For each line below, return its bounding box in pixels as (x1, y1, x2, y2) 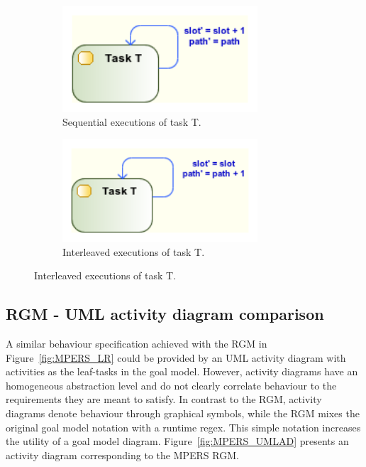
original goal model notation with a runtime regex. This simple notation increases (6, 419, 361, 434)
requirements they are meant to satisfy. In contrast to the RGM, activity (6, 392, 322, 407)
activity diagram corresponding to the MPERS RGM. (6, 447, 239, 462)
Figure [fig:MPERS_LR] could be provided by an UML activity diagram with (6, 350, 346, 365)
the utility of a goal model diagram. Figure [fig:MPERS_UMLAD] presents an (6, 434, 349, 449)
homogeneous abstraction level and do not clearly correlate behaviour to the (6, 377, 337, 392)
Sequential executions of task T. (62, 114, 201, 129)
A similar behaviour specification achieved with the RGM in (6, 336, 267, 350)
